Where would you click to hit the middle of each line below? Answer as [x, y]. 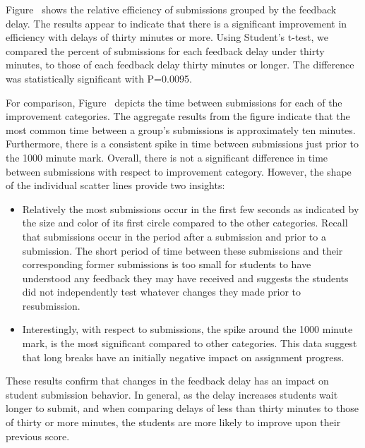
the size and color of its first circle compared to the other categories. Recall [185, 223]
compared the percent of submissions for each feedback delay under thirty [165, 50]
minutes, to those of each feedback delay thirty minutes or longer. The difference [180, 65]
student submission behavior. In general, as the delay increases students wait [172, 394]
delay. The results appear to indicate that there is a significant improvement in [176, 23]
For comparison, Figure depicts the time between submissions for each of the [174, 102]
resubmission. [51, 305]
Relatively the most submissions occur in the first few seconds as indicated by [191, 208]
